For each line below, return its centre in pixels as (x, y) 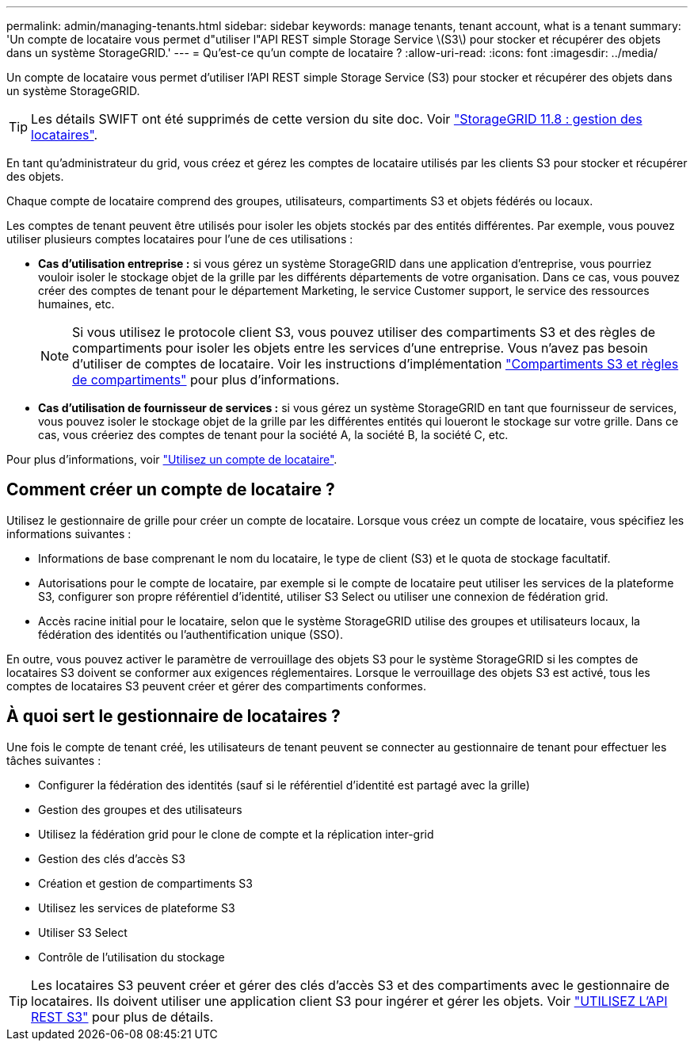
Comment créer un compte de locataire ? (171, 490)
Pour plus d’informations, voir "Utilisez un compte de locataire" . (172, 459)
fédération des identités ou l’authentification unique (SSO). (191, 634)
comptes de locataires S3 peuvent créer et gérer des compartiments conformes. (216, 686)
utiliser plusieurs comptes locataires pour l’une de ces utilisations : (180, 239)
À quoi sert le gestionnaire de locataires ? (173, 716)
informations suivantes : (69, 533)
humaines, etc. (76, 304)
